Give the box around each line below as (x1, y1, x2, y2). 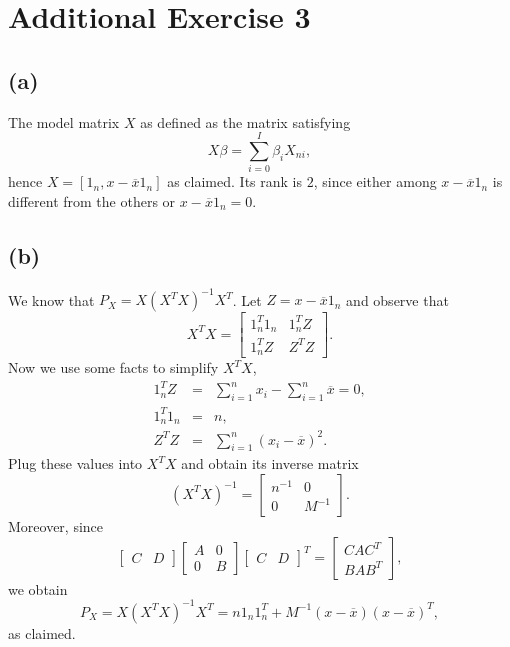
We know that (8, 289, 95, 310)
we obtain (8, 578, 68, 599)
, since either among (313, 171, 437, 192)
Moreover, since (8, 515, 104, 536)
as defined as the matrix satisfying (140, 111, 351, 132)
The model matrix (8, 111, 120, 132)
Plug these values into (8, 453, 143, 474)
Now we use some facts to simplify (8, 357, 219, 378)
